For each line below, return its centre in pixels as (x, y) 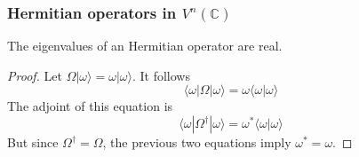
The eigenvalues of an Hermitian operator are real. (145, 46)
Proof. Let (35, 75)
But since (33, 142)
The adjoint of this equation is (90, 106)
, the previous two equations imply (197, 142)
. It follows (161, 75)
